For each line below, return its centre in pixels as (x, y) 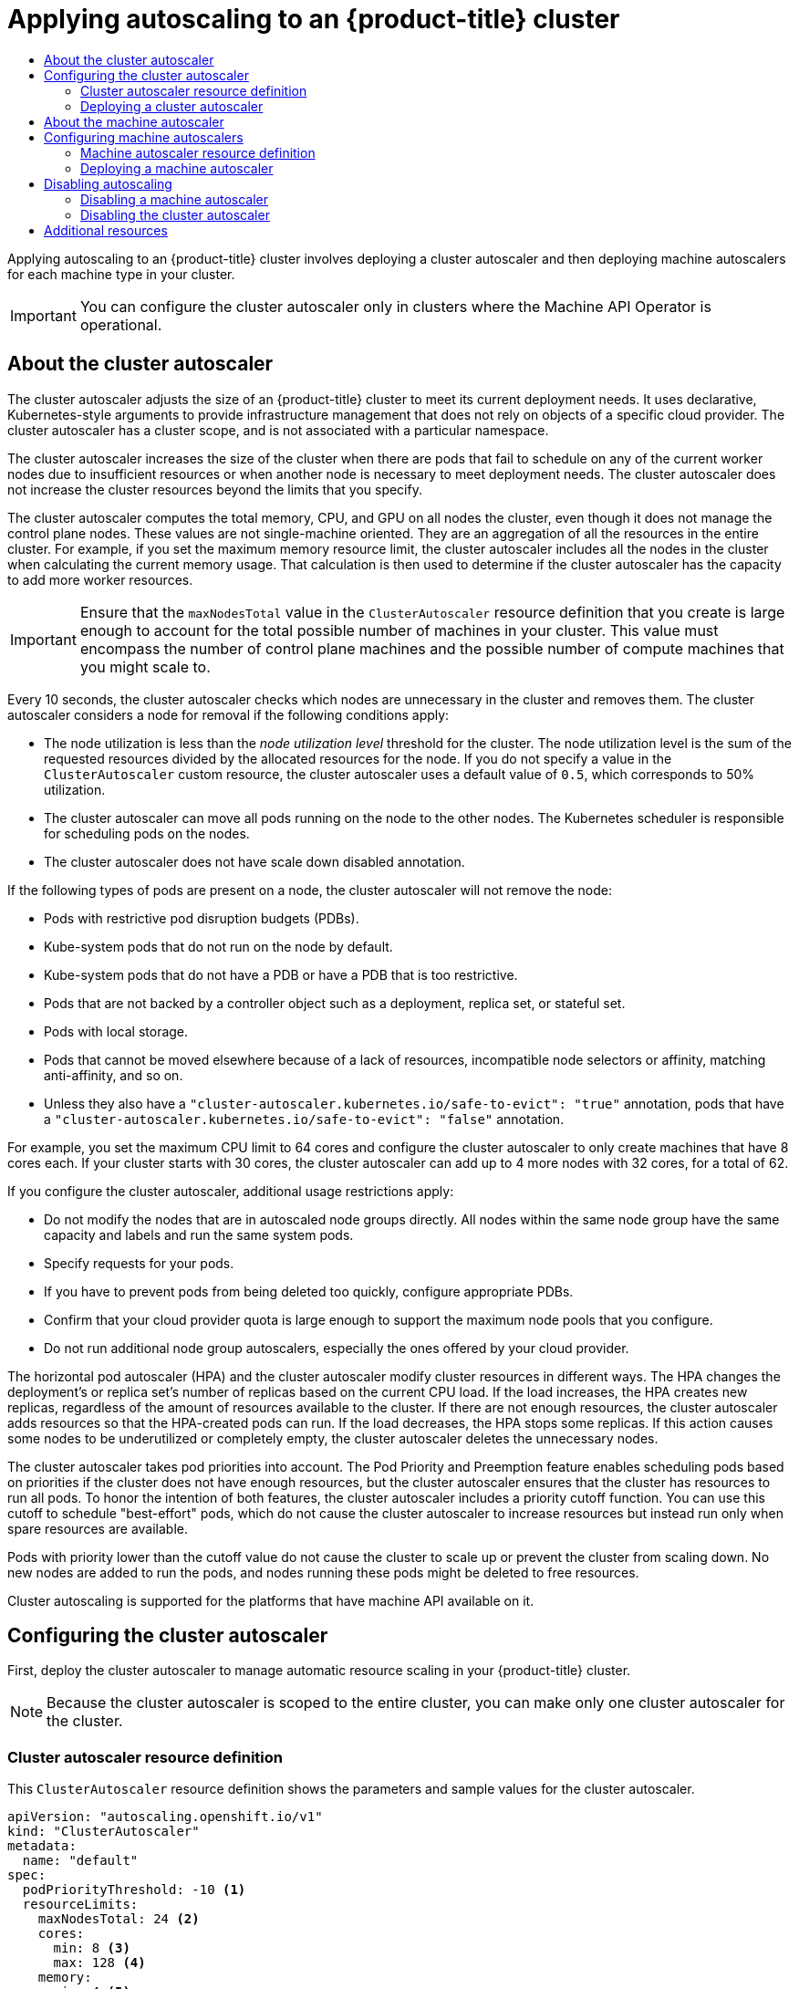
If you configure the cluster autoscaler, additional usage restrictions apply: (231, 1191)
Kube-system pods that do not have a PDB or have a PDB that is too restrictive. (281, 974)
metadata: (42, 1846)
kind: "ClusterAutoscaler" (104, 1832)
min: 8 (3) (92, 1948)
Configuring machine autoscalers (144, 137)
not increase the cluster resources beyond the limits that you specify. (215, 489)
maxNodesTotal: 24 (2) (119, 1919)
